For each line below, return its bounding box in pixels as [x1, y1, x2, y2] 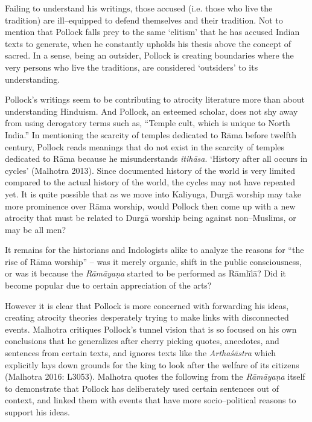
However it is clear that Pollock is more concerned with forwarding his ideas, [5, 299, 289, 312]
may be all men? [5, 223, 66, 235]
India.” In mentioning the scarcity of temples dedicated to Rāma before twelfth [5, 128, 297, 141]
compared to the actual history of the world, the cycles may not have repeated [5, 176, 295, 188]
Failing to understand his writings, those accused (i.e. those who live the [5, 2, 273, 14]
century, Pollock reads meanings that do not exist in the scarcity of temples [5, 140, 285, 153]
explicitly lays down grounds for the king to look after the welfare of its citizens [5, 358, 299, 371]
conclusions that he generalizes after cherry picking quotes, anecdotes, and [5, 334, 279, 347]
